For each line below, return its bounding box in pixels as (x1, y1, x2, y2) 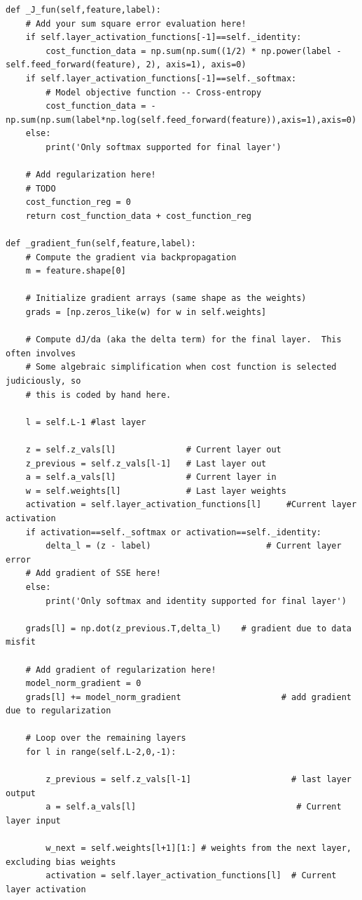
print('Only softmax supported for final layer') (46, 142, 281, 152)
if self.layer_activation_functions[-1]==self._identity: (25, 32, 302, 43)
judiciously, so (6, 376, 81, 387)
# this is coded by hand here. (25, 389, 172, 400)
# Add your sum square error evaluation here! (25, 18, 246, 29)
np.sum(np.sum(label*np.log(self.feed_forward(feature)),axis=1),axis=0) (6, 114, 357, 125)
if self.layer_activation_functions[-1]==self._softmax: (25, 73, 297, 83)
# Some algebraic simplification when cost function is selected (25, 362, 337, 372)
